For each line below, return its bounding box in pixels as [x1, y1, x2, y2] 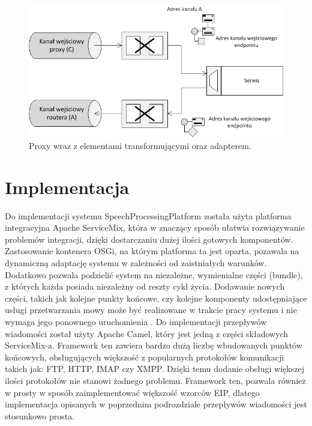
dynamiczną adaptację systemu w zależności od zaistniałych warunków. [5, 257, 267, 269]
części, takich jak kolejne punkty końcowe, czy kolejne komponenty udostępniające [5, 291, 307, 304]
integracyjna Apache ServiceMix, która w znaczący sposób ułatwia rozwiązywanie [5, 221, 305, 234]
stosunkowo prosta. [5, 409, 75, 422]
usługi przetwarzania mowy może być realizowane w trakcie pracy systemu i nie [5, 303, 297, 316]
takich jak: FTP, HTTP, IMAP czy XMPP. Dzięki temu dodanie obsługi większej [5, 362, 304, 375]
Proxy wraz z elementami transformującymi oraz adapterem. [29, 139, 251, 151]
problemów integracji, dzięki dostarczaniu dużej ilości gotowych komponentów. [5, 233, 293, 245]
